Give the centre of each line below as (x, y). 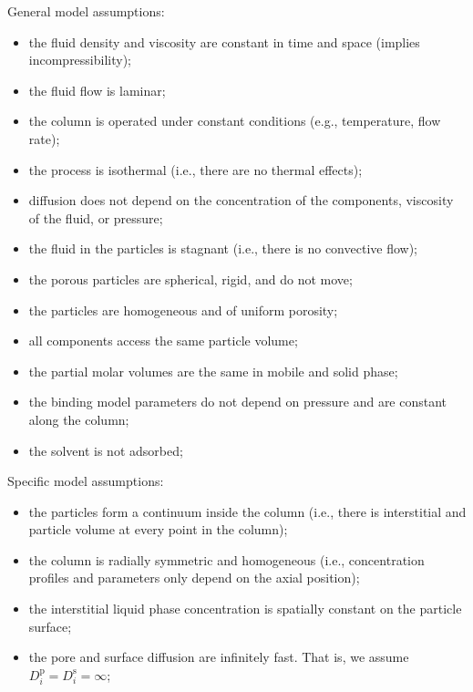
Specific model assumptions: (86, 481)
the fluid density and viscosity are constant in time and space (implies (224, 41)
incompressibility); (80, 60)
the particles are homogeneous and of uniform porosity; (183, 310)
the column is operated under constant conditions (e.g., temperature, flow (235, 121)
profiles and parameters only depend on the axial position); (194, 578)
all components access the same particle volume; (163, 341)
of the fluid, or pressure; (96, 217)
